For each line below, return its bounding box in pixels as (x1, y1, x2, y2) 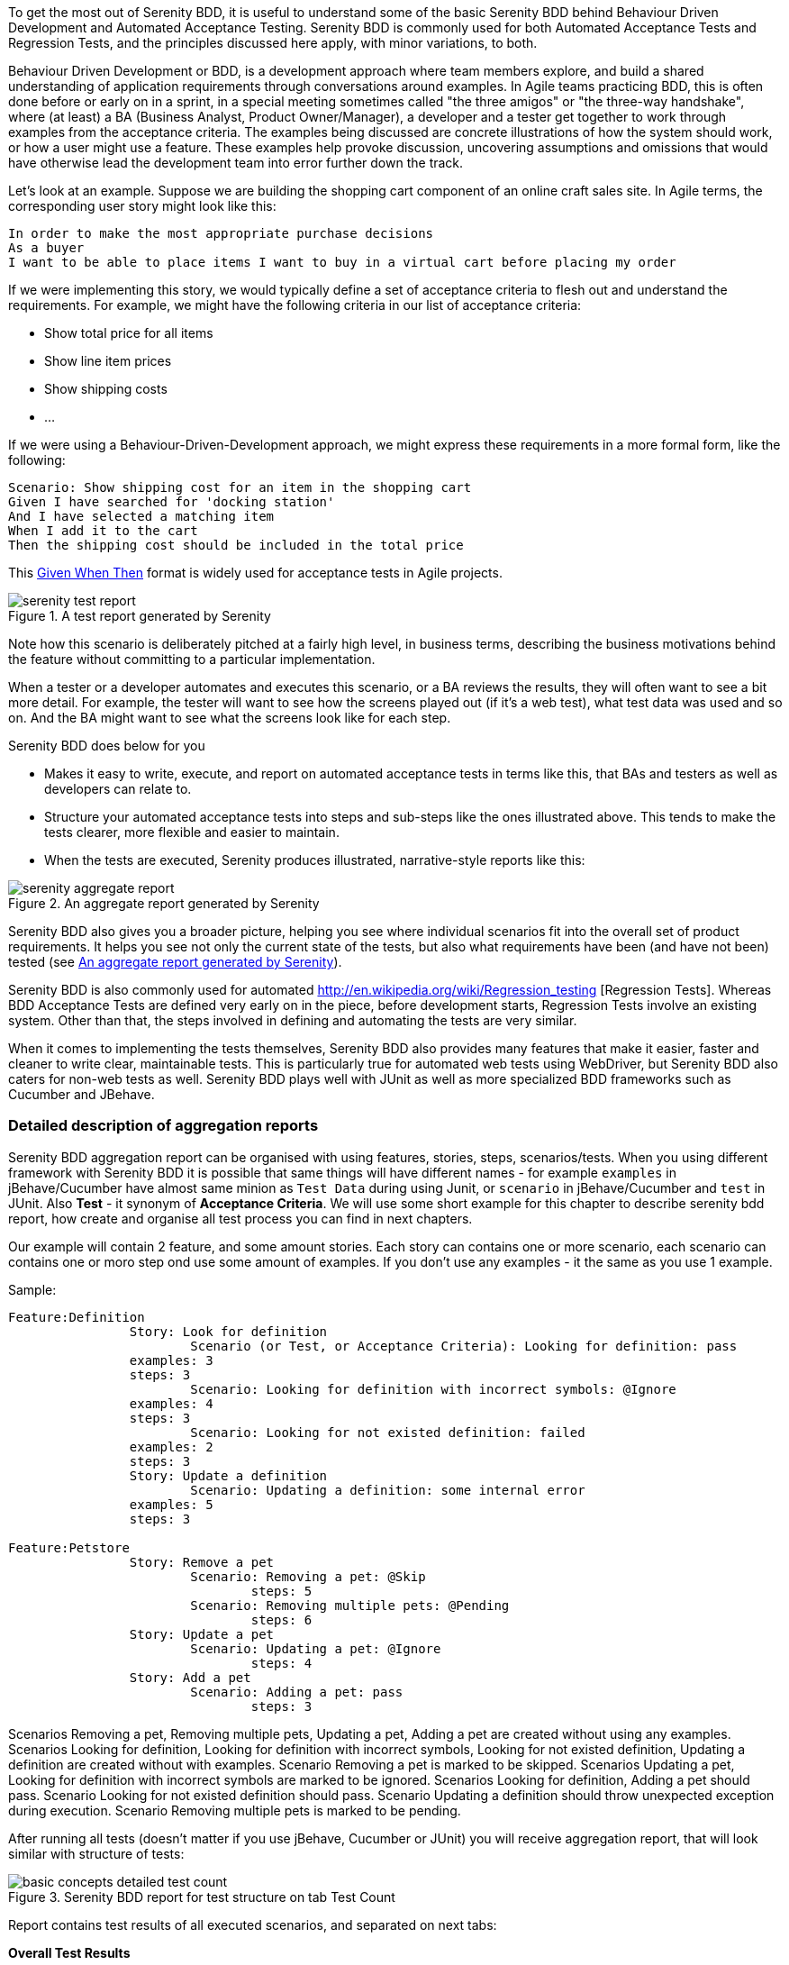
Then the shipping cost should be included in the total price (8, 538, 464, 552)
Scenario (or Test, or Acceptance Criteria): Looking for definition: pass (190, 1338, 738, 1353)
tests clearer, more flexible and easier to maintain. (44, 824, 340, 840)
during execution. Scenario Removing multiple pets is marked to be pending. (8, 1802, 461, 1818)
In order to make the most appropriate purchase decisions (8, 226, 434, 241)
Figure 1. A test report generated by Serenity (8, 608, 271, 623)
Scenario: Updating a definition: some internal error (190, 1482, 585, 1497)
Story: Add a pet (129, 1669, 251, 1685)
